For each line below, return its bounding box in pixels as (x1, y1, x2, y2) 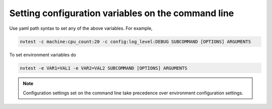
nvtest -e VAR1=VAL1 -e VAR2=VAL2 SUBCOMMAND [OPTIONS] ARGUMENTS (20, 65, 187, 71)
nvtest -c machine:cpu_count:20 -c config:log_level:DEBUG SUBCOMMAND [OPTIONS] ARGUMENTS (20, 38, 251, 44)
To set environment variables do (9, 51, 77, 58)
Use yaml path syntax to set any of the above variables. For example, (9, 25, 153, 31)
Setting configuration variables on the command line (9, 8, 234, 19)
